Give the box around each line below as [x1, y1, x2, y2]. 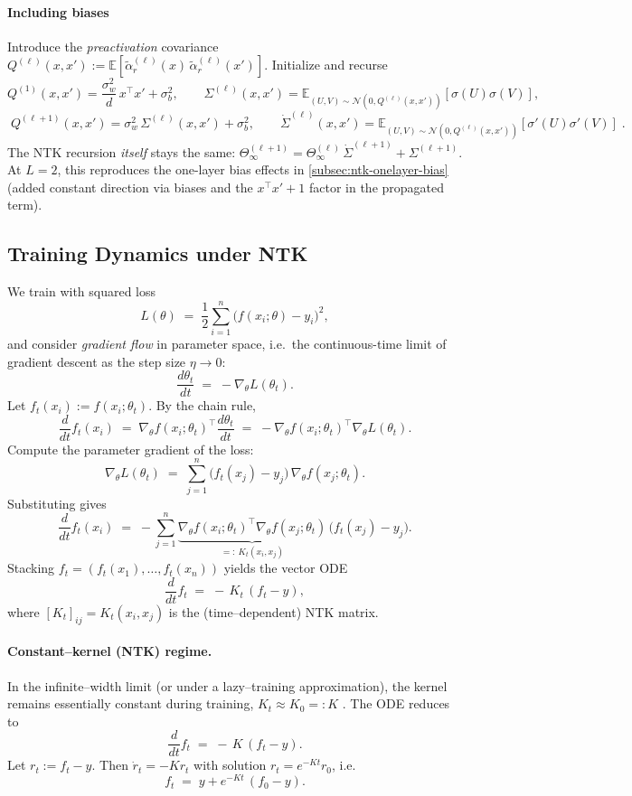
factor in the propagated [308, 177, 445, 196]
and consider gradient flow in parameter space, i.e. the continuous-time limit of [7, 333, 447, 352]
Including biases [7, 2, 109, 21]
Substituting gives [7, 493, 107, 512]
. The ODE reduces [342, 694, 450, 713]
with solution [193, 755, 267, 774]
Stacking [7, 558, 55, 577]
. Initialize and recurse [264, 55, 388, 74]
